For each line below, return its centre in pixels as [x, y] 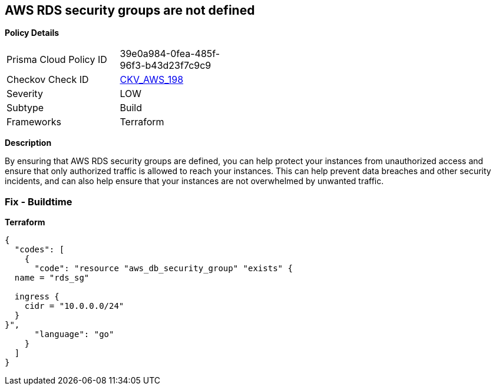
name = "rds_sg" [52, 278]
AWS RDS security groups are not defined [130, 10]
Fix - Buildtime [39, 201]
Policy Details [32, 33]
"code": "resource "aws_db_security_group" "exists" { [163, 269]
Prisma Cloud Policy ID [57, 60]
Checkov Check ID [48, 80]
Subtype [25, 108]
